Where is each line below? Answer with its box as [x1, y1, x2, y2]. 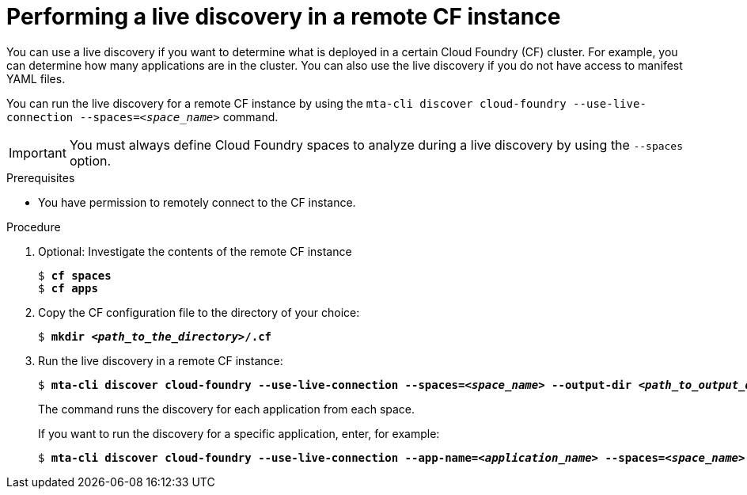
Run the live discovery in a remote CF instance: [38, 353, 283, 367]
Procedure [6, 219, 61, 234]
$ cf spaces [38, 268, 112, 282]
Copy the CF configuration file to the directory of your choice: [38, 305, 360, 319]
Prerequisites [6, 170, 75, 185]
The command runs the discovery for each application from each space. [38, 402, 415, 416]
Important [9, 144, 66, 161]
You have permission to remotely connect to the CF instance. [38, 195, 356, 209]
